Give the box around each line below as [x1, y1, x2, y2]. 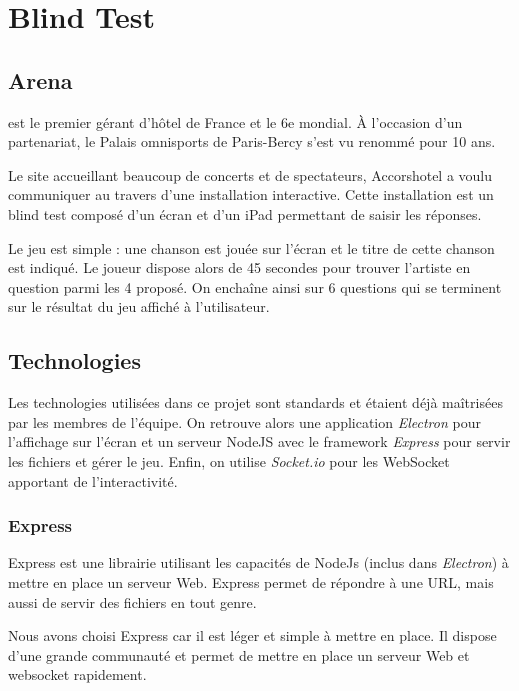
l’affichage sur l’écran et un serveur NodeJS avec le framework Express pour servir [8, 431, 511, 452]
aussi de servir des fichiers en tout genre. [8, 591, 257, 612]
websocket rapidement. [8, 664, 147, 685]
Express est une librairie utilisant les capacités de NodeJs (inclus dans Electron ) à [8, 552, 509, 573]
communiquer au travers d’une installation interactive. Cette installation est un [8, 184, 494, 205]
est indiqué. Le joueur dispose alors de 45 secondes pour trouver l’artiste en [8, 257, 471, 278]
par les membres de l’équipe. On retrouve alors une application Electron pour [8, 411, 481, 432]
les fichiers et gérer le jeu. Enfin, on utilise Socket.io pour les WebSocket [8, 450, 450, 471]
